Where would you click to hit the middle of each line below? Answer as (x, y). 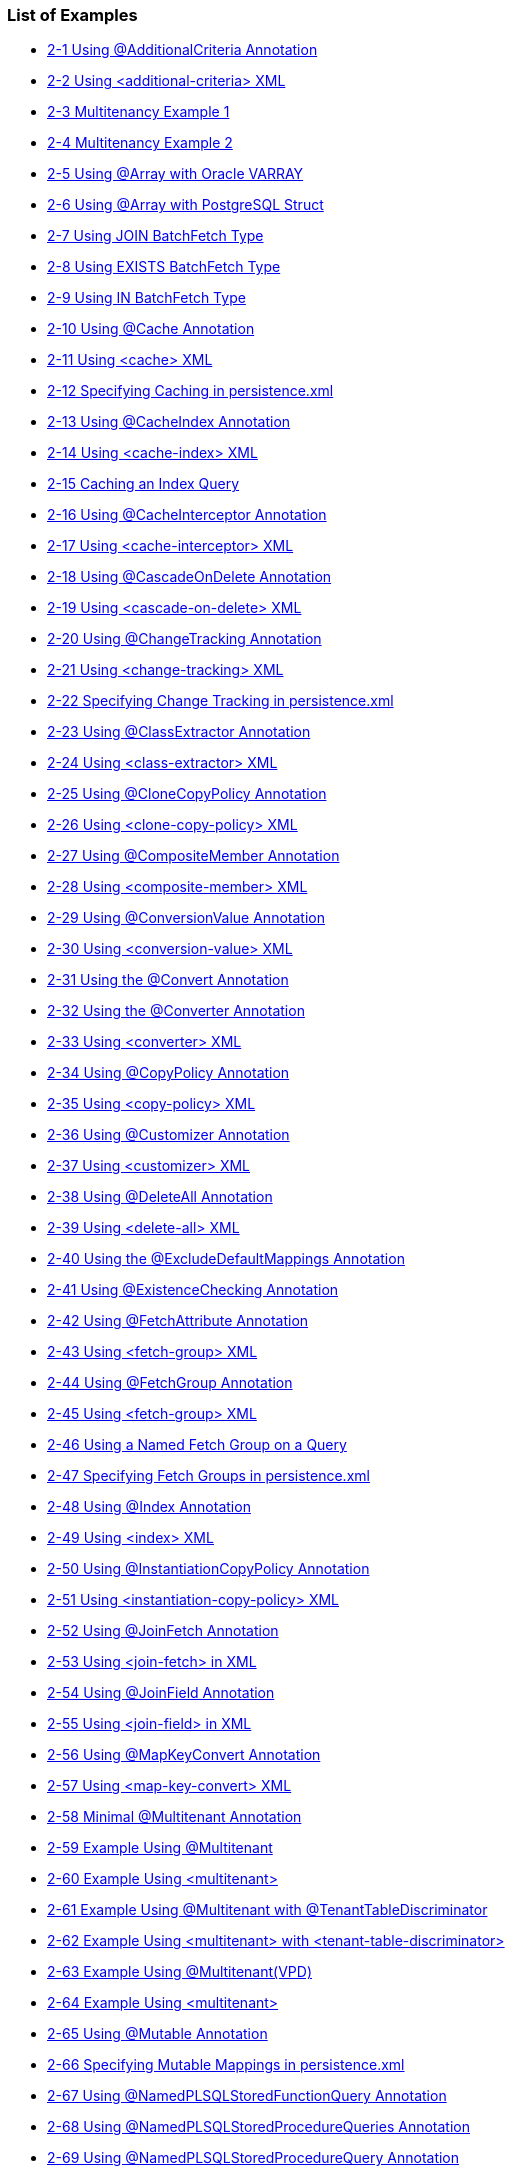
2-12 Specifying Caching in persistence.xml (190, 391)
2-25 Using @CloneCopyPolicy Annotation (187, 794)
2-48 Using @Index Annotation (149, 1507)
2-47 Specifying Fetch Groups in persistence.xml (208, 1476)
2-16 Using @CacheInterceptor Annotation (187, 515)
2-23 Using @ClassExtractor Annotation (179, 732)
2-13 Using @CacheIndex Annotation (169, 422)
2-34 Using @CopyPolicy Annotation (168, 1073)
